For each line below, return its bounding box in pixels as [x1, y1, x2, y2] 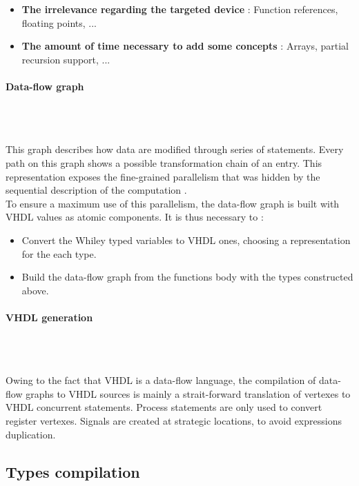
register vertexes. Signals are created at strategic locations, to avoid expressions [6, 414, 342, 428]
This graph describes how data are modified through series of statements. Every [6, 142, 344, 156]
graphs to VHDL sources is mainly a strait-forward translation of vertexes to [26, 386, 351, 401]
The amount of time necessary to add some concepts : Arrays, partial [21, 39, 349, 53]
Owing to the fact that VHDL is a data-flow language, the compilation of [6, 373, 316, 387]
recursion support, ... [21, 52, 110, 66]
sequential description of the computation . [6, 183, 187, 197]
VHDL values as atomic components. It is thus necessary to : [6, 210, 264, 224]
